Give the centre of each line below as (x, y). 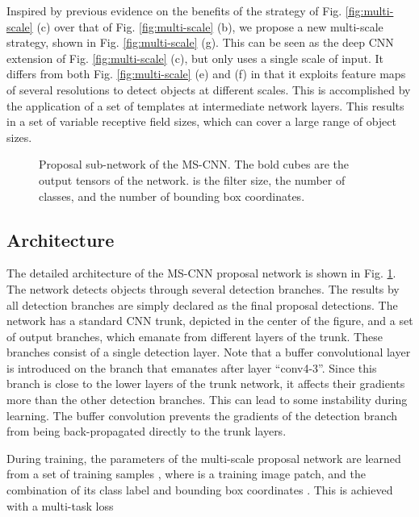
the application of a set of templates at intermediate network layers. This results (205, 105)
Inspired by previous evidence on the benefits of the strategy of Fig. (174, 10)
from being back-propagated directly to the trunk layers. (147, 431)
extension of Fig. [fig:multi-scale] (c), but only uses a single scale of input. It (195, 58)
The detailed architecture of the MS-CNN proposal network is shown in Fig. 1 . (201, 273)
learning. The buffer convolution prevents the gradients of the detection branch (202, 415)
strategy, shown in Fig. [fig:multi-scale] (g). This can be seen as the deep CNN (200, 42)
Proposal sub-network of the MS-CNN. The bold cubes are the (194, 164)
